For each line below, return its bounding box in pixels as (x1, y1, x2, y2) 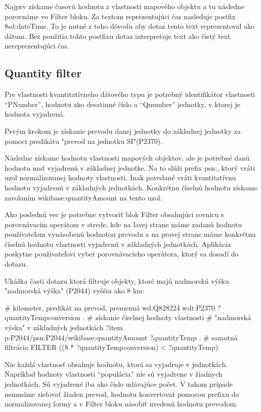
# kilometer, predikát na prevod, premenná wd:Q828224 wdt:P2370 (5, 302, 215, 313)
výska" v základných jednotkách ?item (5, 322, 123, 333)
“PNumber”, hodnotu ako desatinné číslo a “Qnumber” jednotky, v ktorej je (5, 98, 241, 109)
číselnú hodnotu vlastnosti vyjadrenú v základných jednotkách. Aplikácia (5, 238, 231, 249)
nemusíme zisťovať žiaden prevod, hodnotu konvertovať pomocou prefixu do (5, 388, 239, 399)
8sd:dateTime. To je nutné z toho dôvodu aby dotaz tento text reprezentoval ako (5, 21, 255, 31)
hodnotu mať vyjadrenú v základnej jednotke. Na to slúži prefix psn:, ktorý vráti (5, 162, 255, 173)
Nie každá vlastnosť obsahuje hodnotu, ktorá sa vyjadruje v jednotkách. (5, 358, 228, 369)
